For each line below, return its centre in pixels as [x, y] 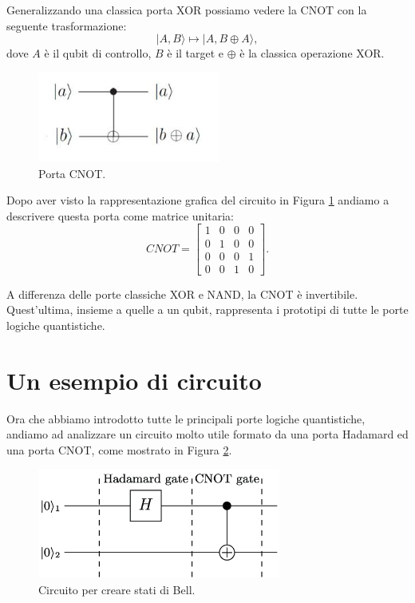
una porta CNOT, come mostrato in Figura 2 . [119, 449]
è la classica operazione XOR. [312, 53]
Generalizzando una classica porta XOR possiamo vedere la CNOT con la [187, 10]
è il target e [196, 53]
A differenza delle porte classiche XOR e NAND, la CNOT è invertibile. [182, 294]
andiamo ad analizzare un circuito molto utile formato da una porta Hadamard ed [207, 434]
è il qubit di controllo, [98, 53]
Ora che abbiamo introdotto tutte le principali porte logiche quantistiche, [186, 418]
